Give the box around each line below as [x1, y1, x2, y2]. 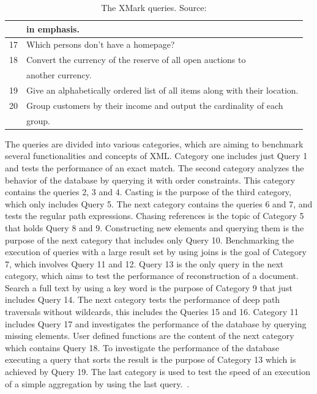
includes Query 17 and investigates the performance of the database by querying [5, 317, 307, 330]
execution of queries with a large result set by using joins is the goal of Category [5, 245, 307, 258]
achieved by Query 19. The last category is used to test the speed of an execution [5, 365, 310, 378]
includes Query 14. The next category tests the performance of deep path [5, 293, 280, 306]
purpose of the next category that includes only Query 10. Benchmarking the [5, 233, 294, 246]
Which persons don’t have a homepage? [26, 38, 175, 51]
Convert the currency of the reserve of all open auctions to [26, 53, 246, 66]
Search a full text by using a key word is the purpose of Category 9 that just [5, 281, 293, 294]
